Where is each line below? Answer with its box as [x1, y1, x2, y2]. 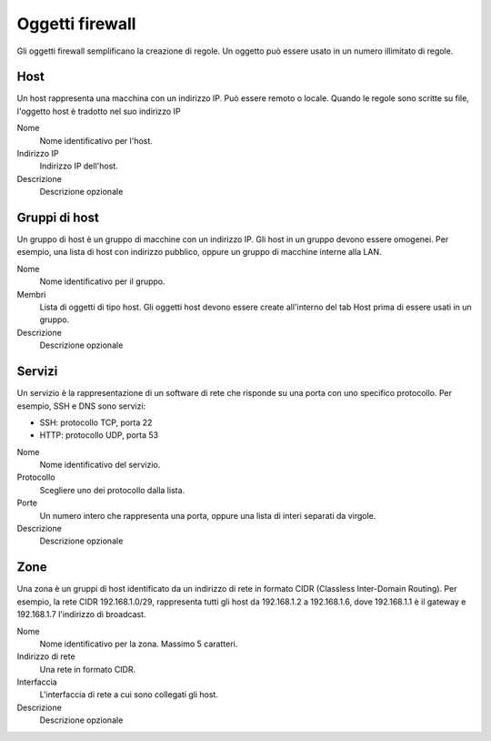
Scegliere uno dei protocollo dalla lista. [39, 484, 185, 495]
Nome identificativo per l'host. [39, 135, 154, 146]
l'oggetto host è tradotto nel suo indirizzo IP [16, 106, 181, 117]
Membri [16, 289, 46, 299]
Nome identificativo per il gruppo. [39, 276, 165, 287]
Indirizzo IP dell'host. [39, 160, 118, 172]
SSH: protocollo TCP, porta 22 [39, 417, 153, 428]
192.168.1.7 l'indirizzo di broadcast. [16, 609, 146, 620]
